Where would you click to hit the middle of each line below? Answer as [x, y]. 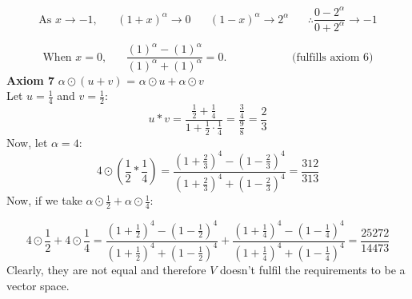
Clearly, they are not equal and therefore [106, 269]
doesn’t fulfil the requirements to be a [312, 269]
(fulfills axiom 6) [332, 57]
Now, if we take [44, 200]
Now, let [27, 142]
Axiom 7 [31, 80]
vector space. [38, 285]
